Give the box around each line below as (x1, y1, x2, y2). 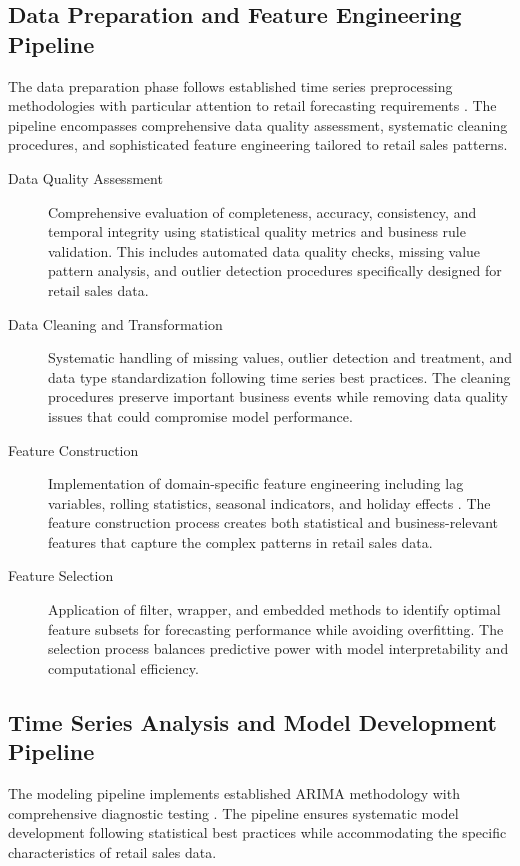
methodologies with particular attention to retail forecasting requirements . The (8, 95, 497, 116)
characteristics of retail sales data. (8, 841, 217, 862)
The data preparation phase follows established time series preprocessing (8, 75, 453, 96)
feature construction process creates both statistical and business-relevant (48, 512, 499, 533)
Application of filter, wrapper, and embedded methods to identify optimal (48, 599, 501, 620)
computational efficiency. (48, 657, 199, 678)
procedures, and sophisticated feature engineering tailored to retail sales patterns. (8, 134, 508, 155)
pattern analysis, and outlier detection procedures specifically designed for (48, 260, 502, 281)
